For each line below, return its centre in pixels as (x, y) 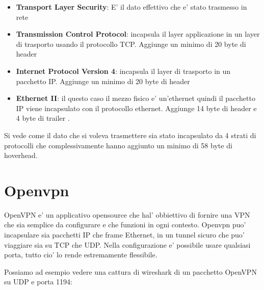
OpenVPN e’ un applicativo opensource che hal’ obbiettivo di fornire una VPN (127, 214)
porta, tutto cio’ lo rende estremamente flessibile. (81, 255)
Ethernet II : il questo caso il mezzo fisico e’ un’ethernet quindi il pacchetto (136, 98)
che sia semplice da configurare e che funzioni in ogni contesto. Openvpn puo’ (125, 225)
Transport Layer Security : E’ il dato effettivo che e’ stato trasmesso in (131, 7)
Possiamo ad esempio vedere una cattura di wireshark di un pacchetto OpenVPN (130, 271)
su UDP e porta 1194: (38, 282)
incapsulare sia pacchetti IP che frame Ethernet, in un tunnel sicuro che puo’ (124, 235)
